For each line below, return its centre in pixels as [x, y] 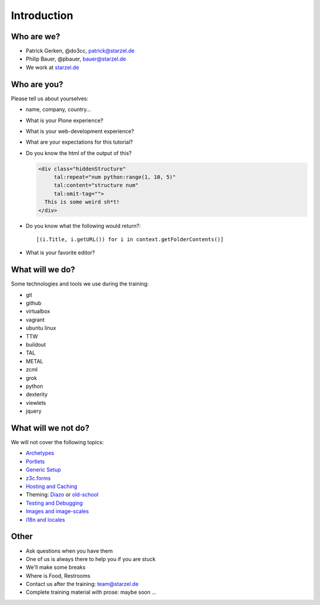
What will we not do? [50, 428]
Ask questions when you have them [69, 551]
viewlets [36, 403]
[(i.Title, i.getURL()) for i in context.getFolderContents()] [130, 240]
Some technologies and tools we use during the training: [80, 284]
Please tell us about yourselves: [50, 99]
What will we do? [43, 270]
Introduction [42, 15]
